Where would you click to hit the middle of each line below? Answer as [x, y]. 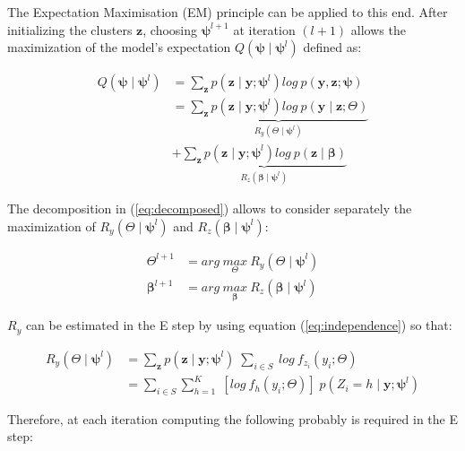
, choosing [170, 29]
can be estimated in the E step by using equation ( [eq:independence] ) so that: [239, 325]
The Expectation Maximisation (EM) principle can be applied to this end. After [228, 12]
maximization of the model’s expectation [119, 47]
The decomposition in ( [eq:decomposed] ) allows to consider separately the [210, 208]
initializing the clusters [70, 29]
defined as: [332, 47]
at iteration [264, 29]
